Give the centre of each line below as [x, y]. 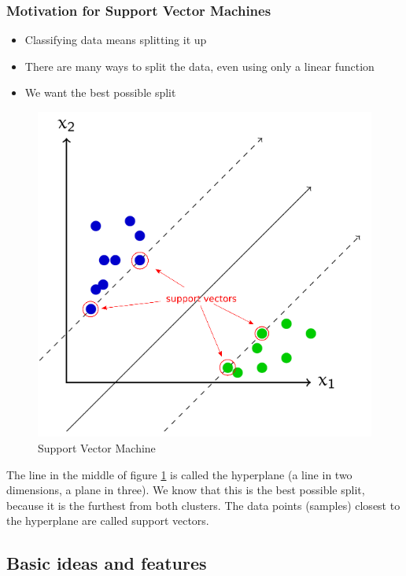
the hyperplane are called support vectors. [108, 521]
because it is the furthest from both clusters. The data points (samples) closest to [203, 505]
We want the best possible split [100, 92]
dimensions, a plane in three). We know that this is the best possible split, [186, 490]
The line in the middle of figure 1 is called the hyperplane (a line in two [179, 474]
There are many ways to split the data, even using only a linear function [199, 66]
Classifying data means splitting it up [116, 40]
